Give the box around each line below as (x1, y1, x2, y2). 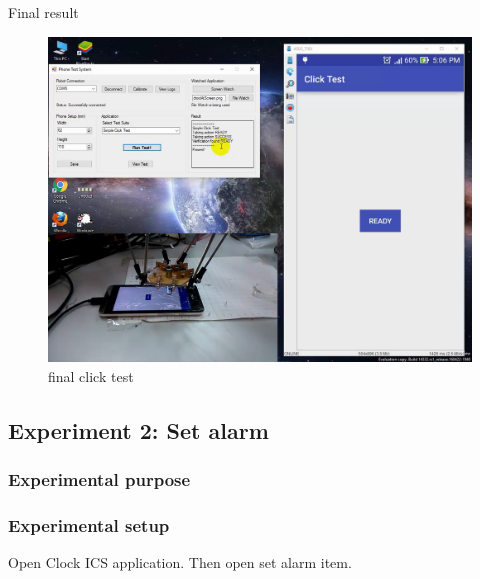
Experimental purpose (8, 467, 191, 492)
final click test (48, 366, 134, 387)
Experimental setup (8, 513, 170, 538)
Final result (8, 2, 79, 22)
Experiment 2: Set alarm (8, 415, 269, 446)
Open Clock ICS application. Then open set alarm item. (8, 552, 352, 573)
